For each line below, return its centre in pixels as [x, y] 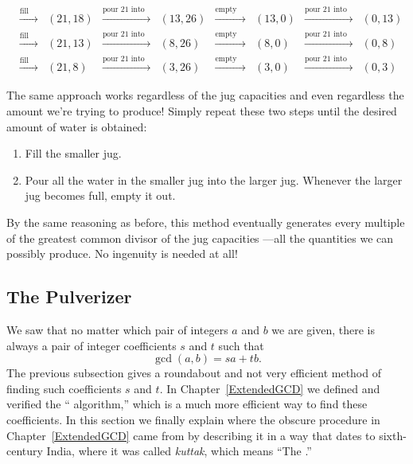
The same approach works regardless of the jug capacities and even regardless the [205, 95]
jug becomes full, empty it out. [100, 195]
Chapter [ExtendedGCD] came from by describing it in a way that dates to [191, 435]
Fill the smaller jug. [73, 153]
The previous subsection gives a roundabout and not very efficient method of [194, 373]
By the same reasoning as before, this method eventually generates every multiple [206, 222]
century [25, 451]
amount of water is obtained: [77, 126]
